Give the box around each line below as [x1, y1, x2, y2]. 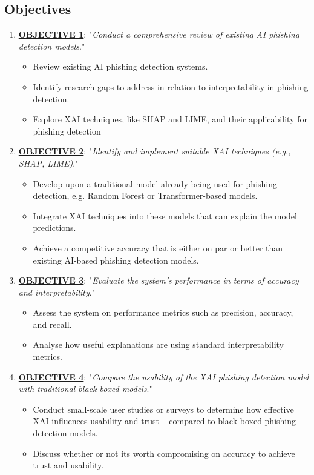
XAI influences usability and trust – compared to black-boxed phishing [33, 414, 296, 427]
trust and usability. [33, 459, 104, 471]
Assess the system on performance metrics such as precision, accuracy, [33, 306, 293, 319]
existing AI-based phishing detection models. [33, 253, 199, 266]
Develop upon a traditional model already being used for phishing [33, 177, 278, 190]
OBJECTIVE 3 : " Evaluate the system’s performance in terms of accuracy [18, 274, 299, 287]
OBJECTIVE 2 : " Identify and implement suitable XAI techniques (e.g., [18, 145, 291, 158]
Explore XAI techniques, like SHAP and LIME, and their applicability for [33, 113, 307, 125]
